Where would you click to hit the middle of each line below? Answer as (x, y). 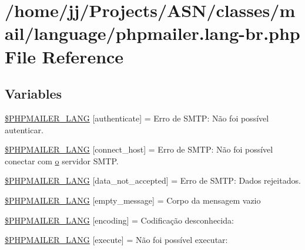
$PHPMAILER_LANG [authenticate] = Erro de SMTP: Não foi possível (137, 118)
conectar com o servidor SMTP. (62, 161)
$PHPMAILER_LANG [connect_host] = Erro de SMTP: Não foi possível (139, 149)
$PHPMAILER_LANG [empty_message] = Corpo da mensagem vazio (133, 200)
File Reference (64, 56)
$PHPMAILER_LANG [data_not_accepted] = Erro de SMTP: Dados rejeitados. (153, 180)
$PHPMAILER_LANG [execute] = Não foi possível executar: (116, 240)
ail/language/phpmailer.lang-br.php (152, 33)
